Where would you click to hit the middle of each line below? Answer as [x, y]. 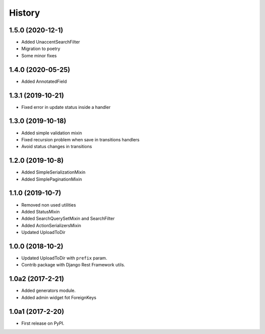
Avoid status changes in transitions [57, 147]
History [25, 13]
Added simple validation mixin [52, 133]
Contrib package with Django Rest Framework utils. [73, 265]
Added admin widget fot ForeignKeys [59, 297]
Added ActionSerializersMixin [51, 225]
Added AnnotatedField [44, 81]
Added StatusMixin [40, 211]
